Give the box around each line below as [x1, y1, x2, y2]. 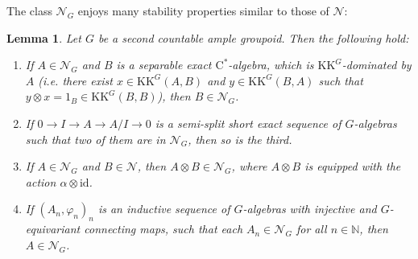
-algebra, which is [228, 56, 314, 73]
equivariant [25, 220, 81, 237]
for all [296, 220, 327, 237]
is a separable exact [116, 56, 212, 73]
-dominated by [341, 56, 412, 73]
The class [6, 2, 52, 18]
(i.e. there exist [38, 72, 113, 88]
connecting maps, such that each [84, 220, 243, 237]
